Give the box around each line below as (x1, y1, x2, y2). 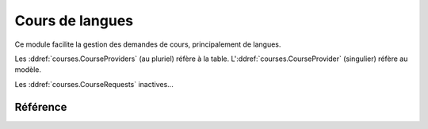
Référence (14, 100, 67, 114)
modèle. (14, 65, 41, 74)
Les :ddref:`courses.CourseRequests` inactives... (14, 79, 174, 89)
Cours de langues (14, 12, 134, 29)
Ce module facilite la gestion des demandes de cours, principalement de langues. (14, 40, 281, 49)
